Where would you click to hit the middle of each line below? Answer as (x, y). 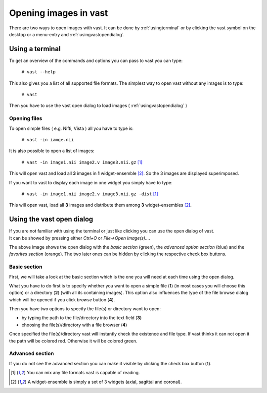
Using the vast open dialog (51, 219)
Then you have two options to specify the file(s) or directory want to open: (85, 309)
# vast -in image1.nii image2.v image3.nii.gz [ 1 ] (82, 162)
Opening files (26, 118)
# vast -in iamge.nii (48, 140)
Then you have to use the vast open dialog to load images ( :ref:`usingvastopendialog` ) (98, 106)
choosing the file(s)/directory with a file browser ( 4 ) (74, 325)
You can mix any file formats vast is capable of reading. (83, 373)
